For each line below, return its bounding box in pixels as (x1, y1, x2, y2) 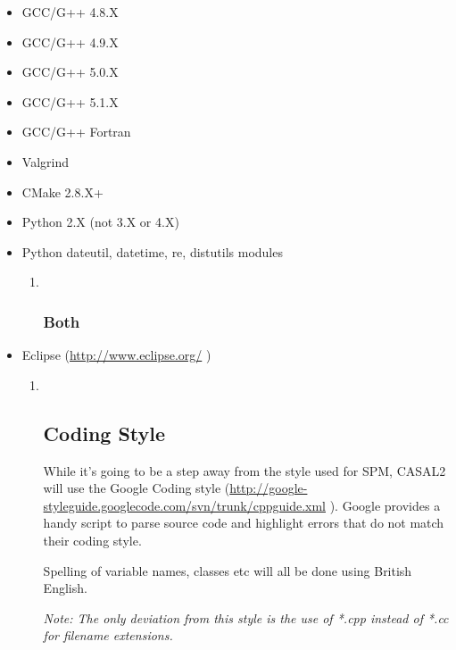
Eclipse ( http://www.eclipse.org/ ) (21, 346, 211, 364)
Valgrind (21, 152, 69, 171)
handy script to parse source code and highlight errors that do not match (43, 513, 444, 532)
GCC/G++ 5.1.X (21, 92, 119, 111)
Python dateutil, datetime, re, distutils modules (21, 242, 283, 261)
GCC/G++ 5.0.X (21, 62, 119, 81)
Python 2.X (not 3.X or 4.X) (21, 212, 179, 231)
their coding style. (43, 530, 142, 549)
